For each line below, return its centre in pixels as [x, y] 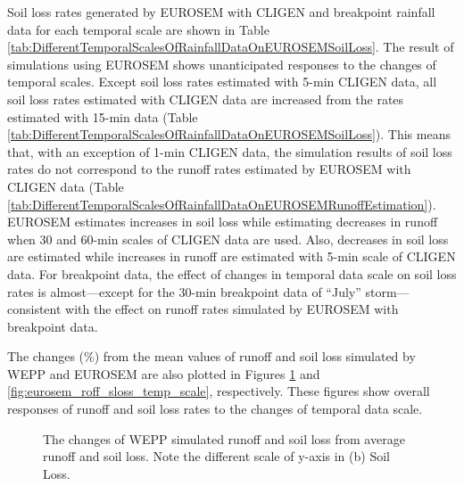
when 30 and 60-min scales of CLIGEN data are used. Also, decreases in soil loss [228, 239]
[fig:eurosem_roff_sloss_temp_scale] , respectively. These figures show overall [219, 391]
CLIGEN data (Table [66, 186]
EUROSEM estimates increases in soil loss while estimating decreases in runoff [223, 222]
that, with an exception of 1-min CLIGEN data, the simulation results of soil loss [230, 151]
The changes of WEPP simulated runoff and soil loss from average [224, 438]
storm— [387, 291]
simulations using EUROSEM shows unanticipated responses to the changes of [222, 64]
